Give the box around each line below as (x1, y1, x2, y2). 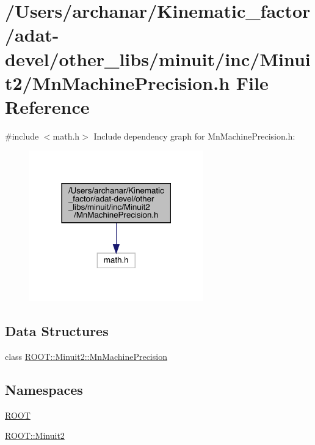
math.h (52, 129, 80, 142)
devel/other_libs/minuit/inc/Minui (5, 46, 311, 71)
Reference (5, 94, 90, 119)
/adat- (5, 22, 59, 47)
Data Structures (5, 321, 109, 340)
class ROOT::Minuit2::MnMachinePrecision (5, 350, 167, 362)
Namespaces (5, 380, 83, 398)
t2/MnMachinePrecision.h (5, 70, 230, 95)
